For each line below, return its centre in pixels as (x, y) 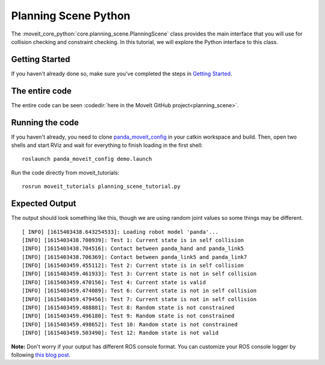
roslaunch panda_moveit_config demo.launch (87, 159)
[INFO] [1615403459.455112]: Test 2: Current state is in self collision (133, 266)
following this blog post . (41, 355)
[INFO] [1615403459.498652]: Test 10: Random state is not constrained (130, 324)
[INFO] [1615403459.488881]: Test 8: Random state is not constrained (128, 308)
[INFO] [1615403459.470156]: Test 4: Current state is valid (114, 282)
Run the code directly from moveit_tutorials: (65, 172)
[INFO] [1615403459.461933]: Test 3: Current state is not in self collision (139, 274)
